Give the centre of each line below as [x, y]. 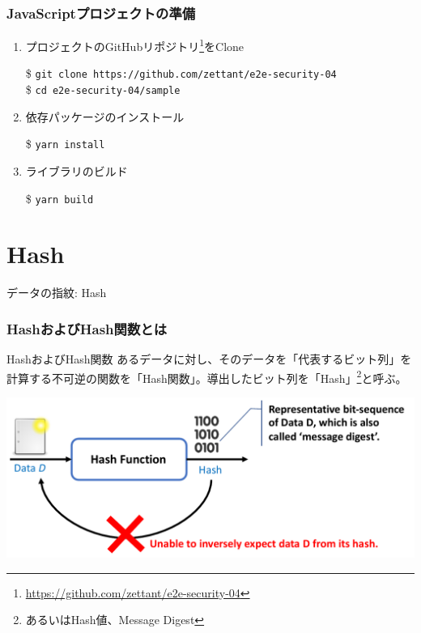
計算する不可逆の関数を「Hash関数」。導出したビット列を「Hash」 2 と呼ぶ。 [207, 376]
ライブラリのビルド [77, 171]
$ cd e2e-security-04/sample [103, 89]
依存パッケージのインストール [105, 116]
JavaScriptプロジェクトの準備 [101, 13]
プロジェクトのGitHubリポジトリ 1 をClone [135, 45]
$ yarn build [60, 198]
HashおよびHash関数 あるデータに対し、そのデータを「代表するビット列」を [209, 359]
